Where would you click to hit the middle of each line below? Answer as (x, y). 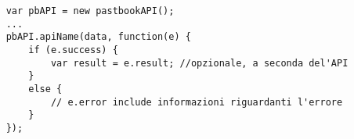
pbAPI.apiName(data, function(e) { (98, 37)
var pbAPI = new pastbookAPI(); (90, 11)
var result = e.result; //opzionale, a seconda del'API (199, 63)
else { (45, 89)
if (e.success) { (73, 50)
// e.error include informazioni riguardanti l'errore (197, 102)
